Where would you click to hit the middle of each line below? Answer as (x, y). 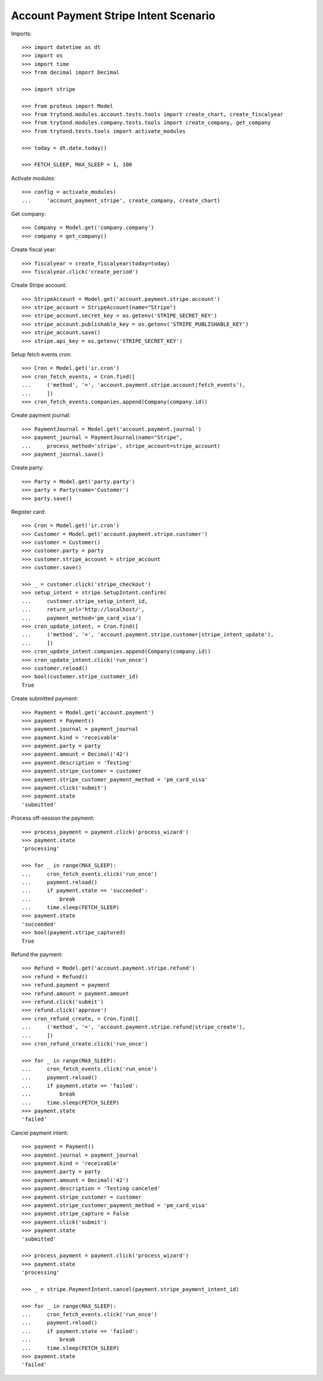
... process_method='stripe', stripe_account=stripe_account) (121, 446)
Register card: (28, 512)
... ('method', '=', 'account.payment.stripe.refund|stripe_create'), (134, 1027)
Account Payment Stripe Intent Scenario (113, 16)
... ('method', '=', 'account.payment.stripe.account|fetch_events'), (134, 385)
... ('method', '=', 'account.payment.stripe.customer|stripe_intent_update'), (148, 635)
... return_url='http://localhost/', (83, 610)
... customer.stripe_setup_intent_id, (85, 601)
